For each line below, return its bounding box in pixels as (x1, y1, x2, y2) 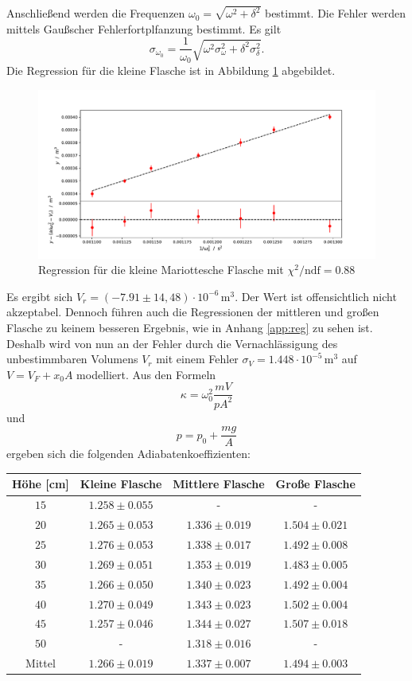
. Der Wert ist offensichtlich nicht (235, 288, 397, 304)
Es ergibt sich (6, 288, 73, 304)
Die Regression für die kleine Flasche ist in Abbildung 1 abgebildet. (6, 61, 336, 78)
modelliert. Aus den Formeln (76, 366, 216, 382)
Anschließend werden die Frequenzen (6, 5, 185, 22)
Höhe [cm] (12, 476, 69, 492)
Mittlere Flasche (173, 476, 265, 492)
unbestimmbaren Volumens (6, 350, 138, 367)
